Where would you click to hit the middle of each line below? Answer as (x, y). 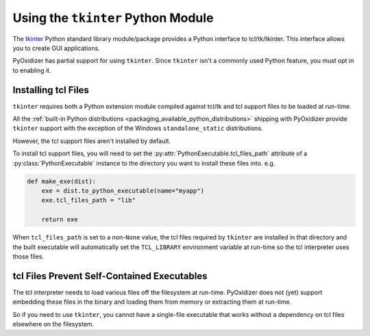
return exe (60, 220)
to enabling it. (32, 70)
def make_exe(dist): (61, 181)
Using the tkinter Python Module (113, 18)
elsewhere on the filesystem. (53, 324)
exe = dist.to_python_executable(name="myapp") (123, 191)
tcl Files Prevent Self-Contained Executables (110, 276)
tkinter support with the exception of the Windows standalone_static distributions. (138, 128)
